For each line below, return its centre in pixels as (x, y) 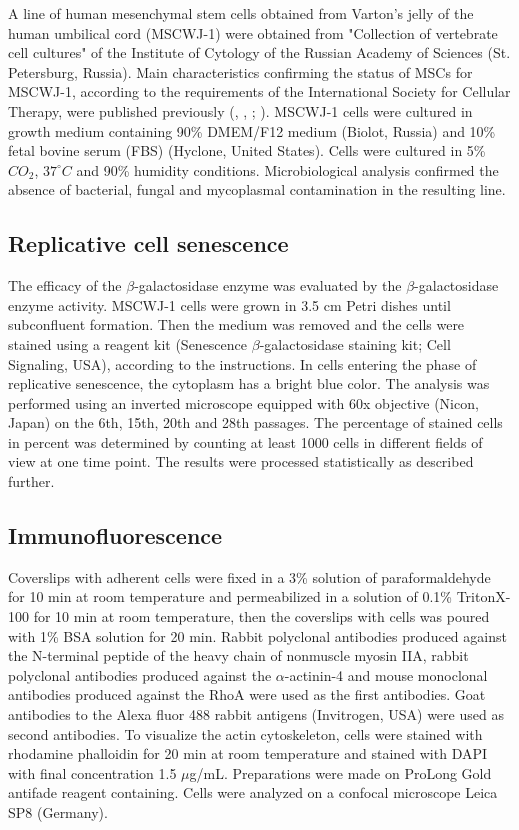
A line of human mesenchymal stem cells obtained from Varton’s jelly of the (241, 13)
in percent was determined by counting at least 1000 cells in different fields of (245, 441)
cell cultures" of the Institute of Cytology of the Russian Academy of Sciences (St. (259, 52)
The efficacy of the (65, 285)
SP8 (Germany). (58, 812)
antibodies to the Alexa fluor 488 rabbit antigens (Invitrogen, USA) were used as (256, 714)
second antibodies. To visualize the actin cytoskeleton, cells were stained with (245, 733)
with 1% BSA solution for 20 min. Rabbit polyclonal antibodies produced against (257, 635)
